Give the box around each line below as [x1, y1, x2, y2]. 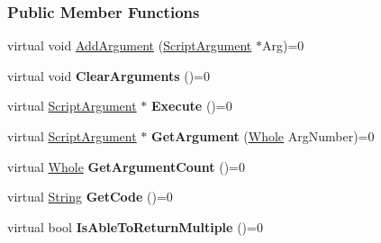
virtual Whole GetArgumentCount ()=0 [7, 157, 246, 175]
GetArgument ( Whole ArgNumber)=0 [151, 127, 375, 145]
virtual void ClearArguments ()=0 [7, 66, 210, 85]
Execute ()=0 [151, 96, 232, 115]
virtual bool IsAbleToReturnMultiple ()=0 [7, 217, 263, 236]
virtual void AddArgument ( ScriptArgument [7, 36, 252, 55]
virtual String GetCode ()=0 [7, 187, 173, 206]
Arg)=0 [261, 36, 304, 55]
